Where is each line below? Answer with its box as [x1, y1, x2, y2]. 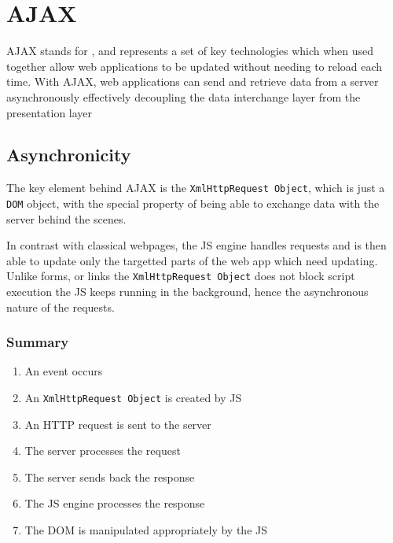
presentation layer [6, 104, 93, 120]
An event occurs [24, 363, 103, 379]
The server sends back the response [24, 468, 195, 485]
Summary [6, 332, 69, 352]
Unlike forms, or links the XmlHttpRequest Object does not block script [6, 268, 355, 284]
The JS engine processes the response [24, 495, 205, 512]
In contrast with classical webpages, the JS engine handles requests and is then [6, 237, 387, 253]
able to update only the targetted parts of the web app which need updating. [6, 252, 378, 268]
